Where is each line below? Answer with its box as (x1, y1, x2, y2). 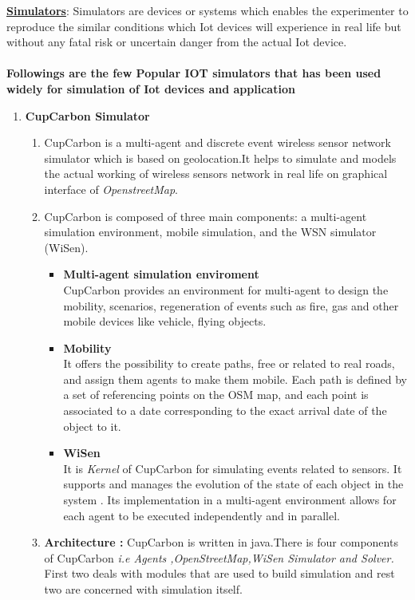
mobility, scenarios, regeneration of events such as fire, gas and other (63, 297, 399, 314)
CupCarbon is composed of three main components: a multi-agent (44, 207, 367, 224)
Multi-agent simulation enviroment (63, 266, 259, 282)
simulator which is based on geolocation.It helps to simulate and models (44, 149, 397, 166)
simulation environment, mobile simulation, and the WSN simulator (44, 223, 377, 240)
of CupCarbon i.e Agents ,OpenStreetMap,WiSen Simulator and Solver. (44, 549, 394, 566)
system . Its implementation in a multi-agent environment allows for (63, 491, 397, 508)
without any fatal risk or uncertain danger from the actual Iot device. (6, 34, 347, 50)
